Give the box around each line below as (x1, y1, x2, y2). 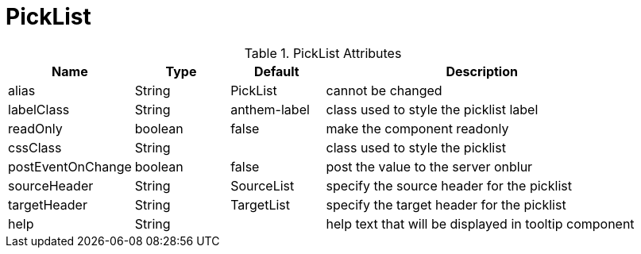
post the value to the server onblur (326, 158, 533, 175)
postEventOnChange (8, 158, 132, 175)
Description (446, 63, 518, 79)
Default (253, 63, 299, 79)
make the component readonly (326, 120, 509, 137)
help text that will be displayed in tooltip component (326, 215, 635, 232)
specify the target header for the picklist (326, 196, 566, 213)
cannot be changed (326, 82, 442, 98)
